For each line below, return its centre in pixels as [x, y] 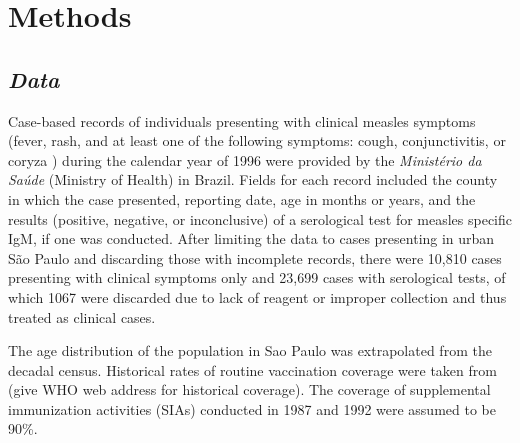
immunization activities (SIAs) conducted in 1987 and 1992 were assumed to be [252, 408]
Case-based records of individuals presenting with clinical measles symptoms [242, 120]
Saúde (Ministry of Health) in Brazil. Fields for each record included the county [253, 179]
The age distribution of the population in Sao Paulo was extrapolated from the [250, 350]
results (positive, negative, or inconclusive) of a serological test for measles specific [260, 218]
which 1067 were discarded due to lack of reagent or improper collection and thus [257, 296]
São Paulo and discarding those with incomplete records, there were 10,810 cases [255, 257]
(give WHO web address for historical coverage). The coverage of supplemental [249, 389]
